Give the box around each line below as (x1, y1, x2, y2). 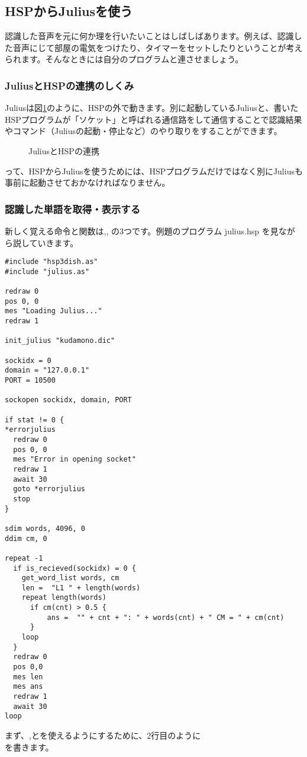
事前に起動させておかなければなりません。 (5, 176, 170, 189)
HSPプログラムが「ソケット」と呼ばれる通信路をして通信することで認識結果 (5, 113, 302, 125)
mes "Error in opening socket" (13, 455, 136, 464)
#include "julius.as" (5, 267, 90, 276)
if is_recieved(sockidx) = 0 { (13, 564, 136, 572)
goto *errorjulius (13, 485, 86, 494)
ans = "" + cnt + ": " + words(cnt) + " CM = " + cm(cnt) (47, 613, 285, 622)
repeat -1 (5, 554, 43, 562)
